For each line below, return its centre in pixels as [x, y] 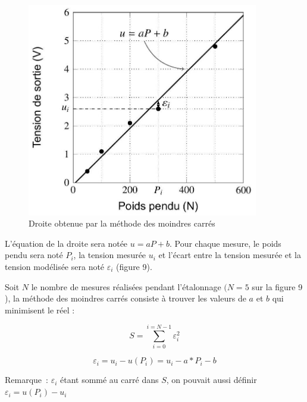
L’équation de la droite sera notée [66, 243]
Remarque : [26, 380]
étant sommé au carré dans [109, 380]
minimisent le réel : [40, 310]
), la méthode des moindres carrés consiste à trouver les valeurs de [126, 298]
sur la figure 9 [277, 286]
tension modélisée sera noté [55, 266]
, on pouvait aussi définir [212, 380]
